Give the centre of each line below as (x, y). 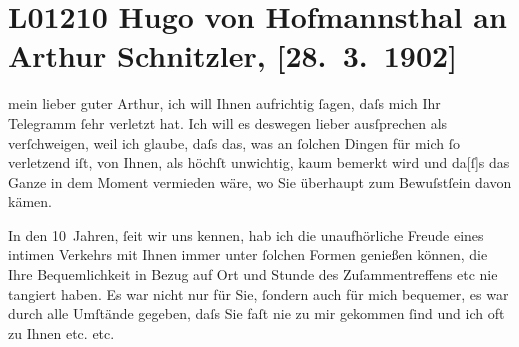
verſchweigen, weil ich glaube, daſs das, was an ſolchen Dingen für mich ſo (234, 142)
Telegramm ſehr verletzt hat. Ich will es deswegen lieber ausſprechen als (228, 122)
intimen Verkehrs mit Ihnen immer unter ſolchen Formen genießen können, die (248, 254)
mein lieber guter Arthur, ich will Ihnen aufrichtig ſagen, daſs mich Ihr (224, 103)
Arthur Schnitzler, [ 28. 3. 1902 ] (233, 55)
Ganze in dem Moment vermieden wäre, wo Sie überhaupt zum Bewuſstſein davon (260, 181)
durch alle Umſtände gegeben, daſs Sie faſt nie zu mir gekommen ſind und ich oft (256, 313)
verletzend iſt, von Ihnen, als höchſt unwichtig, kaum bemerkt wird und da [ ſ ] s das (259, 162)
